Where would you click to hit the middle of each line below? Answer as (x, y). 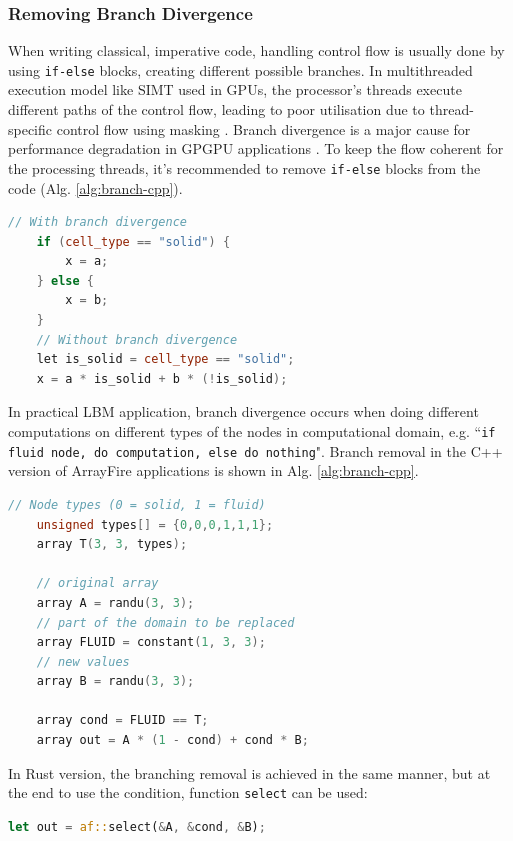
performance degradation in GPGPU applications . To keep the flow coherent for (256, 148)
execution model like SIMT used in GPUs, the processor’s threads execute (235, 89)
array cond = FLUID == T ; (122, 720)
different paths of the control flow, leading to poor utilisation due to (216, 109)
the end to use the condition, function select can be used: (188, 792)
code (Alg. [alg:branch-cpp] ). (95, 187)
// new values (83, 661)
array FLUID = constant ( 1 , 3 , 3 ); (151, 642)
